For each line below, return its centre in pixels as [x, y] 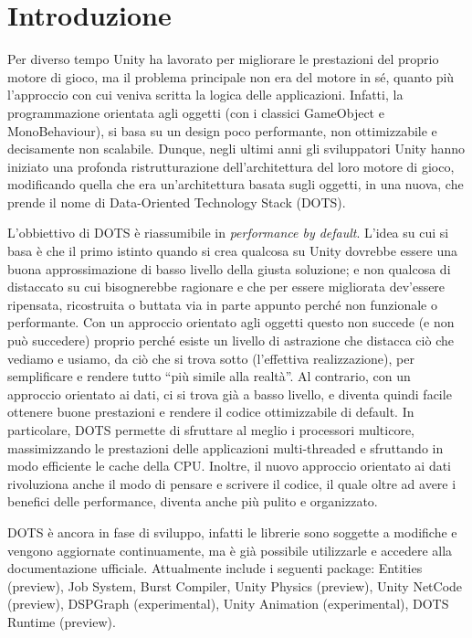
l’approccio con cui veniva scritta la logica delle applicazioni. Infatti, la [205, 95]
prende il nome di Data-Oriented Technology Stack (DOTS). [177, 202]
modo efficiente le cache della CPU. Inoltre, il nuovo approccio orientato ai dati [230, 466]
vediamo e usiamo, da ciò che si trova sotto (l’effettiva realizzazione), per [211, 358]
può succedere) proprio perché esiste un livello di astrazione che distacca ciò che [231, 340]
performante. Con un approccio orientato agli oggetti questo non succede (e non [231, 322]
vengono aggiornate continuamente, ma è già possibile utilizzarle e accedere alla [230, 550]
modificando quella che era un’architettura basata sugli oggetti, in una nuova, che [236, 184]
